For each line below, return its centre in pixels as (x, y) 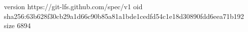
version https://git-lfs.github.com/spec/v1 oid (73, 6)
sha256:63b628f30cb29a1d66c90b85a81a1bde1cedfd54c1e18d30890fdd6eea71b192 (124, 16)
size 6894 (17, 25)
